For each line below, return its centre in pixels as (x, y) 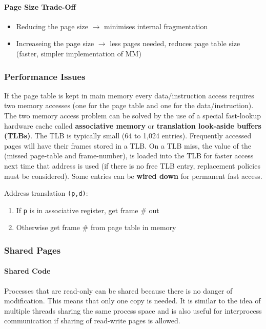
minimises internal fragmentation (156, 26)
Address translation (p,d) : (46, 193)
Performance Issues (45, 76)
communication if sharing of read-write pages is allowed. (92, 321)
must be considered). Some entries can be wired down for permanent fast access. (133, 176)
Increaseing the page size (55, 43)
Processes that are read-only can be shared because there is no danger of (118, 290)
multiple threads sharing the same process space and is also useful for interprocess (133, 310)
